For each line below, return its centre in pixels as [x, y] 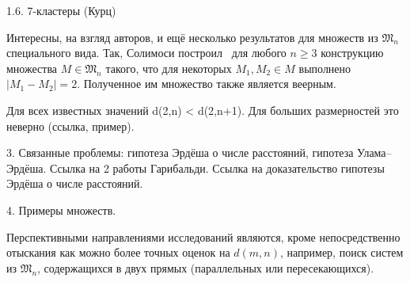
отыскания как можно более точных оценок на [118, 252]
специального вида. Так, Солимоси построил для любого [146, 53]
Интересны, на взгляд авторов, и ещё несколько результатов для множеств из [192, 37]
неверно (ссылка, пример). [70, 126]
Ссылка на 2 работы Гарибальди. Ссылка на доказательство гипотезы [217, 168]
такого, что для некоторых [169, 68]
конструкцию [352, 53]
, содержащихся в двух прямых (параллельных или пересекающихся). [206, 267]
